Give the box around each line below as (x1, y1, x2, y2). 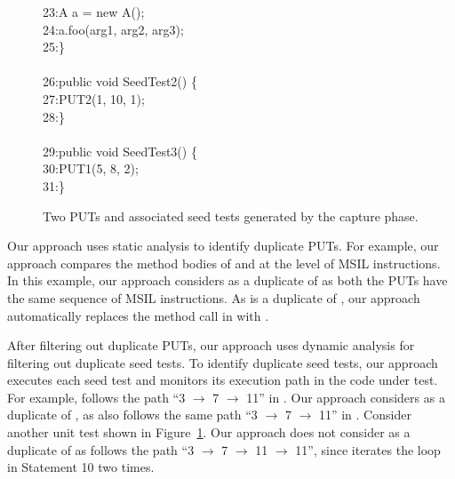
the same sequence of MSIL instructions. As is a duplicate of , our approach (7, 288, 420, 307)
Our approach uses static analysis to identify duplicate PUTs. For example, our (7, 236, 439, 255)
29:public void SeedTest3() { (43, 141, 197, 160)
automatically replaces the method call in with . (7, 306, 269, 324)
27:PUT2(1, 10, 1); (43, 89, 145, 108)
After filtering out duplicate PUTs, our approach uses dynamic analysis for (7, 336, 415, 355)
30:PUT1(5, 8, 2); (43, 159, 139, 178)
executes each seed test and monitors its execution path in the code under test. (7, 371, 438, 389)
